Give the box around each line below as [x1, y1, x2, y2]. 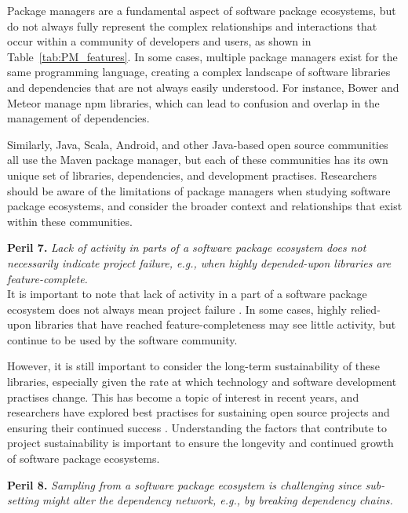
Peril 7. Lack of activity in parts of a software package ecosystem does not [7, 239, 366, 256]
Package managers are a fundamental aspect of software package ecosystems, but [7, 2, 396, 18]
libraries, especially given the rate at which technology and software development [7, 373, 397, 390]
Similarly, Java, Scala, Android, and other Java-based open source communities [7, 136, 388, 152]
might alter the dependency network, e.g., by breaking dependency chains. [42, 492, 393, 508]
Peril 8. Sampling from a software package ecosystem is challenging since [7, 476, 362, 493]
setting [7, 492, 39, 508]
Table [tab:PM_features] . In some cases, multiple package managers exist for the [7, 48, 398, 64]
